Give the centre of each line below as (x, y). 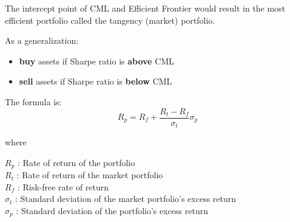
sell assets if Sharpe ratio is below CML (96, 81)
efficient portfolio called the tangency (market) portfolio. (110, 20)
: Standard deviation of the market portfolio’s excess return (126, 199)
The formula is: (33, 101)
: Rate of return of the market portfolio (90, 175)
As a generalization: (42, 40)
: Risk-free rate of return (63, 186)
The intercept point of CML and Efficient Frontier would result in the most (145, 8)
